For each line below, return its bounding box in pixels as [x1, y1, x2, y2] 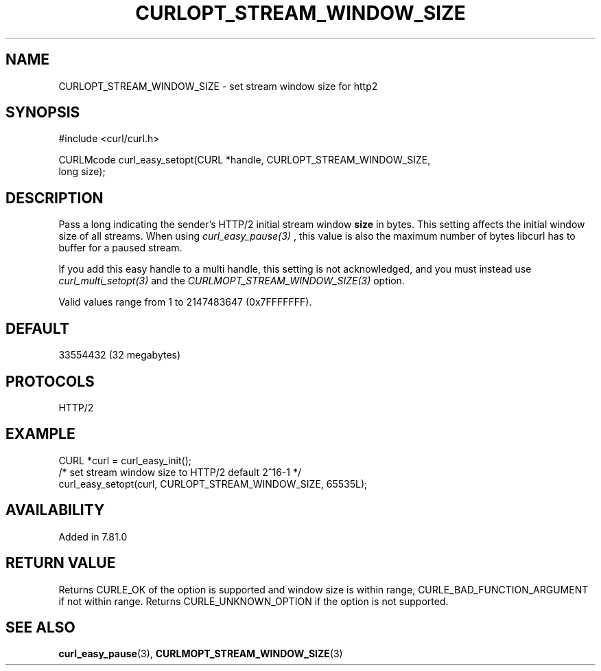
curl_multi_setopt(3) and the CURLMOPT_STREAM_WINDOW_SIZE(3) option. [58, 275, 405, 287]
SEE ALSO [5, 618, 75, 636]
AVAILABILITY [5, 501, 105, 519]
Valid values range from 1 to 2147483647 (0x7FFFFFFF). [58, 296, 312, 308]
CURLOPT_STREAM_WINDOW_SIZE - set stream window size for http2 [58, 80, 378, 92]
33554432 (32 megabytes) [58, 349, 181, 361]
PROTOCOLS [5, 372, 95, 390]
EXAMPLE [5, 425, 75, 443]
